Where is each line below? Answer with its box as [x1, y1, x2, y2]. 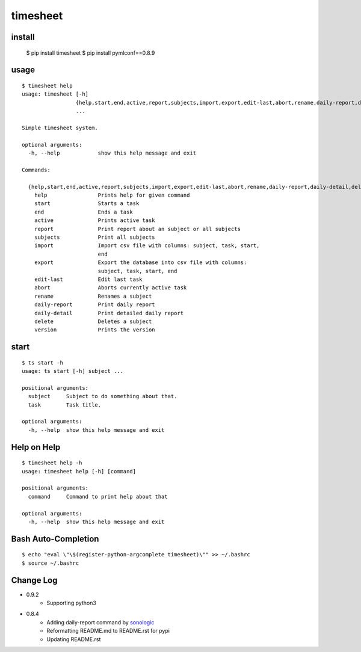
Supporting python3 [46, 599, 96, 607]
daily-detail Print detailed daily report [34, 310, 184, 316]
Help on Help [11, 442, 61, 452]
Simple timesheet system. [22, 124, 99, 131]
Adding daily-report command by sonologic [46, 618, 155, 626]
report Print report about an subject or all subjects [34, 226, 241, 232]
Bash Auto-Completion [11, 534, 99, 544]
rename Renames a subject [34, 292, 152, 300]
